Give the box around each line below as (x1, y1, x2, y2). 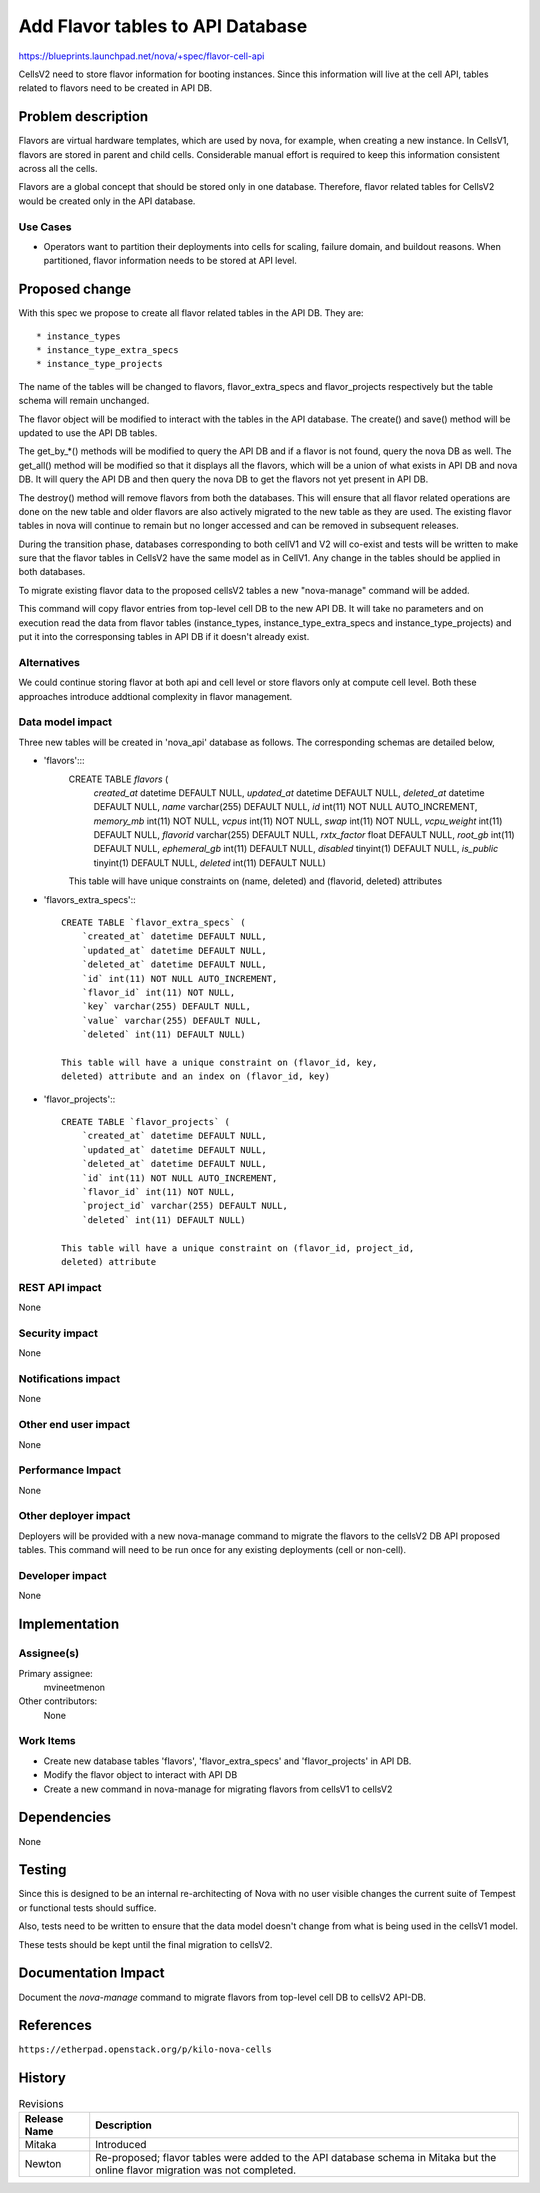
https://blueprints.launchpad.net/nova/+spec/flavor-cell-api (18, 50, 265, 62)
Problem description (18, 108, 149, 125)
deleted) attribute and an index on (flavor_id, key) (61, 1071, 330, 1082)
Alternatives (18, 655, 80, 669)
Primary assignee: (18, 1667, 94, 1679)
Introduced (95, 2137, 147, 2151)
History (18, 2070, 67, 2087)
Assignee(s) (18, 1646, 80, 1660)
